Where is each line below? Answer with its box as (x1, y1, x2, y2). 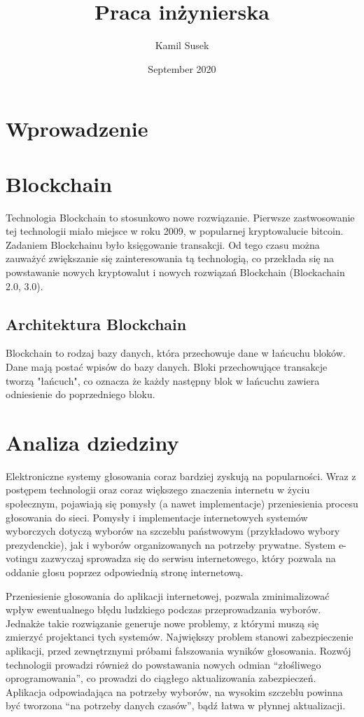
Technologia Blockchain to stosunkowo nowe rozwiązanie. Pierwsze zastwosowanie (6, 210, 355, 224)
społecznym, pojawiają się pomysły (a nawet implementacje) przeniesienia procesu (6, 496, 358, 511)
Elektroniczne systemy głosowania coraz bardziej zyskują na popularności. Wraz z (6, 468, 356, 483)
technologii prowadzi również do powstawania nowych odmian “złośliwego (6, 657, 321, 671)
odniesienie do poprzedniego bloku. (6, 387, 155, 402)
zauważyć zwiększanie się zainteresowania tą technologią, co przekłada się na (6, 251, 334, 266)
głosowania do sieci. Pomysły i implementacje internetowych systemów (6, 510, 308, 524)
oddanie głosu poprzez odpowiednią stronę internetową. (6, 565, 244, 580)
